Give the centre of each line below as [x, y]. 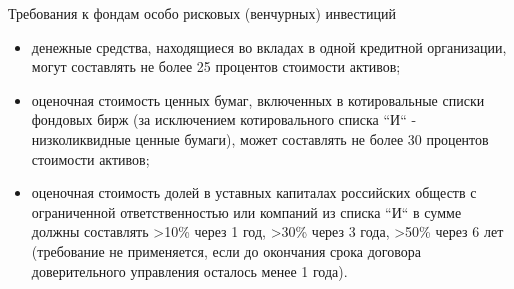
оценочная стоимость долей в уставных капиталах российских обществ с [254, 192]
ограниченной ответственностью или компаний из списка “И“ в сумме [246, 211]
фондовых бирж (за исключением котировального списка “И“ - [224, 119]
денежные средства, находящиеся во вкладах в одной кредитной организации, [269, 46]
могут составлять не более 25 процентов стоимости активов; [216, 66]
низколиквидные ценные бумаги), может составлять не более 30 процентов [260, 138]
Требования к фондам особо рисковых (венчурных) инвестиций [202, 13]
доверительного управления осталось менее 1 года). [189, 270]
